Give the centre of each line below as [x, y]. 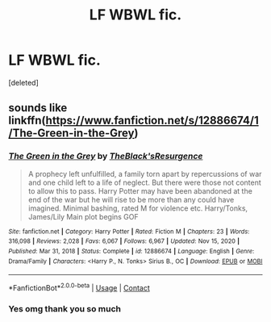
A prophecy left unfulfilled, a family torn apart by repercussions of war [145, 174]
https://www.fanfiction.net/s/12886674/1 [152, 121]
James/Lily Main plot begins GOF [83, 216]
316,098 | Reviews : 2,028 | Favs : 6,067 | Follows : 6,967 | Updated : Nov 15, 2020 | [124, 241]
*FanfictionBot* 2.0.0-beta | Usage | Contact [79, 287]
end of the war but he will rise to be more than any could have [131, 199]
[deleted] [23, 82]
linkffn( [27, 121]
